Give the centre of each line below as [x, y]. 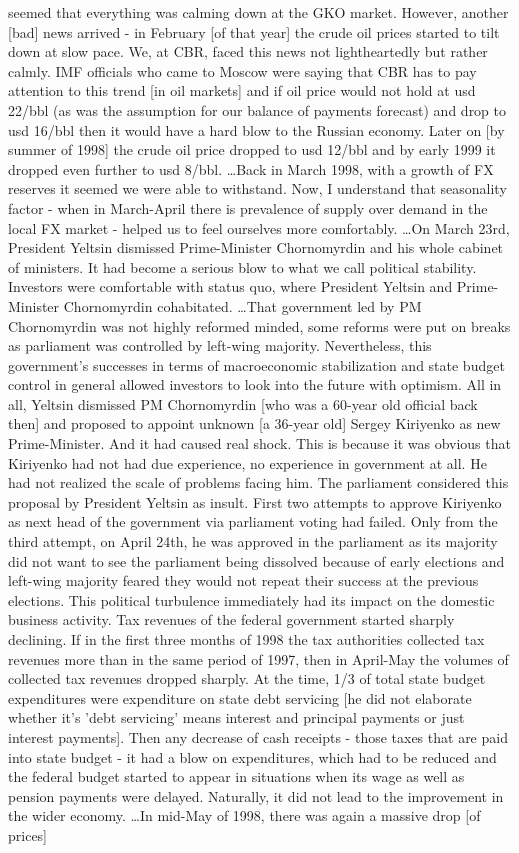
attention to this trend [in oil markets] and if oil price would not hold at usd [242, 90]
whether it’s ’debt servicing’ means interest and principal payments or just [236, 717]
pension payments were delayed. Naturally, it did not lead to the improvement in [256, 795]
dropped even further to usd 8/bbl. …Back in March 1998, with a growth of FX [251, 168]
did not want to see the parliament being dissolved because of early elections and [256, 560]
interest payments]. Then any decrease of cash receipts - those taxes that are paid [258, 736]
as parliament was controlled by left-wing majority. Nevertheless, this [220, 345]
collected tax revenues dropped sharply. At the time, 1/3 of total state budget [247, 678]
